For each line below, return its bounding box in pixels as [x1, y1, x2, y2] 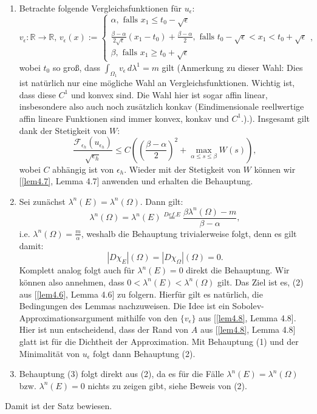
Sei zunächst [19, 195, 66, 207]
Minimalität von [19, 347, 80, 359]
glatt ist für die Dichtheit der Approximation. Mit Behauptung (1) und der [19, 335, 299, 347]
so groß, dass [52, 61, 100, 73]
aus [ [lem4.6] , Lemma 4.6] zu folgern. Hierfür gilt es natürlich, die [19, 287, 263, 300]
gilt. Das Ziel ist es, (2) [217, 275, 304, 288]
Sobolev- [232, 299, 264, 312]
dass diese [19, 88, 56, 101]
